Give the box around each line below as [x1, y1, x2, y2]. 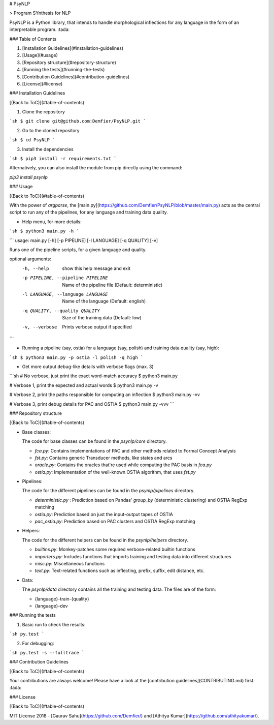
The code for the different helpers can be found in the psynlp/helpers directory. [22, 537, 189, 543]
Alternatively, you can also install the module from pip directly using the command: [9, 165, 183, 171]
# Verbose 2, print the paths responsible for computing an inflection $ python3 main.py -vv [9, 391, 200, 398]
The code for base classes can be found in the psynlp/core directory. [22, 438, 167, 444]
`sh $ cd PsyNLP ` [9, 137, 55, 143]
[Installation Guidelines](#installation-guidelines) [22, 45, 124, 51]
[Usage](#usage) [22, 52, 58, 58]
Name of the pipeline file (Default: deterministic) [62, 282, 163, 288]
